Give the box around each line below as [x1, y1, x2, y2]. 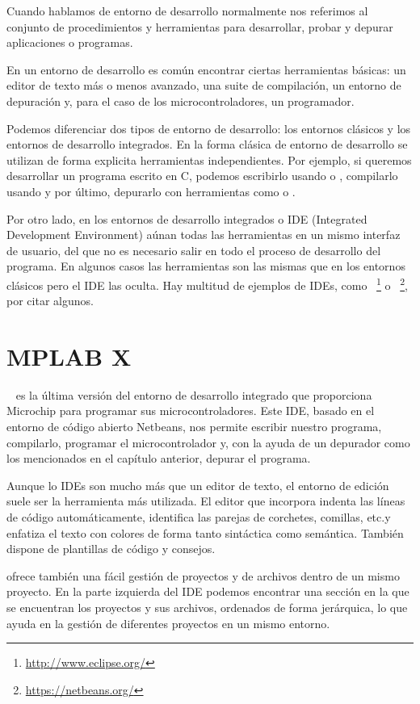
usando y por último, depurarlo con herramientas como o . [6, 182, 296, 199]
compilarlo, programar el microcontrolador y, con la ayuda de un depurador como [6, 434, 410, 450]
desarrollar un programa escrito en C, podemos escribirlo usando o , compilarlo [6, 167, 398, 184]
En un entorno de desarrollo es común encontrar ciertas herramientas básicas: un [6, 61, 406, 78]
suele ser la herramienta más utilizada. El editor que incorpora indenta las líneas [6, 492, 405, 509]
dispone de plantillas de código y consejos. [6, 540, 216, 557]
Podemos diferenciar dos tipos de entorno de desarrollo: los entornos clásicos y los [6, 119, 411, 136]
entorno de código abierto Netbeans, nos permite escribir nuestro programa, [6, 418, 382, 435]
